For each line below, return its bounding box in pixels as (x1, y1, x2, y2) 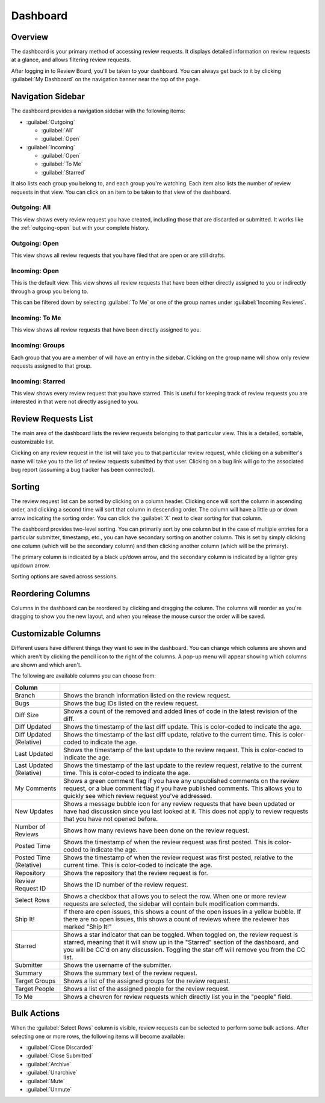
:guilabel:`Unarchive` (26, 1069, 78, 1077)
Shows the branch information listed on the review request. (63, 691, 231, 699)
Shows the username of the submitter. (63, 960, 172, 969)
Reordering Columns (11, 589, 90, 599)
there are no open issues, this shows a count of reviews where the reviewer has (63, 915, 289, 923)
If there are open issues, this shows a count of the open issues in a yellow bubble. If (63, 907, 301, 916)
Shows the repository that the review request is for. (63, 868, 208, 877)
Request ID (14, 884, 46, 892)
